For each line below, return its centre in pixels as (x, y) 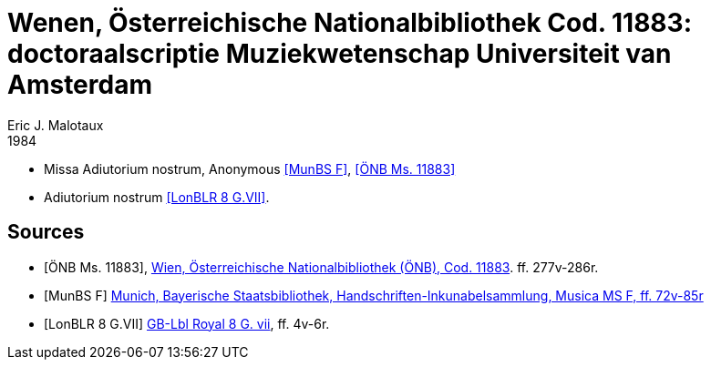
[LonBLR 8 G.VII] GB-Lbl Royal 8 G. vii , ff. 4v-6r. (187, 323)
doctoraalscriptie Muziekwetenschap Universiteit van (340, 54)
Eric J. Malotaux (56, 125)
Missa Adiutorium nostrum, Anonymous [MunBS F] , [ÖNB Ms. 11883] (250, 168)
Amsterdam (80, 85)
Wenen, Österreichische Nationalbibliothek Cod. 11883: (350, 23)
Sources (46, 232)
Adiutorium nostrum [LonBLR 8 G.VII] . (157, 197)
